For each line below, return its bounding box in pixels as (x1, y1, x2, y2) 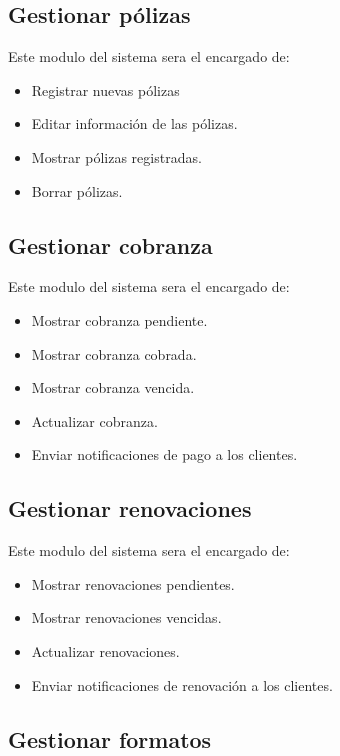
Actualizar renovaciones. (31, 640, 180, 661)
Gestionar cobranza (8, 229, 213, 260)
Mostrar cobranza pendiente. (31, 309, 208, 330)
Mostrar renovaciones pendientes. (31, 573, 235, 594)
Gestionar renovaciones (8, 493, 252, 524)
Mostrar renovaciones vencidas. (31, 607, 222, 628)
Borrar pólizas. (31, 180, 123, 201)
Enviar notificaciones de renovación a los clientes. (31, 674, 333, 695)
